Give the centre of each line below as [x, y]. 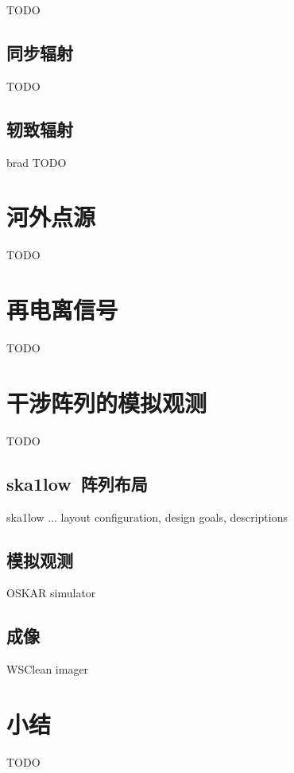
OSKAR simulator [51, 593]
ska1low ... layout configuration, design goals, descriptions [147, 517]
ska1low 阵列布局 [77, 483]
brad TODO [37, 162]
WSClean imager [48, 669]
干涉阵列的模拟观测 [107, 402]
